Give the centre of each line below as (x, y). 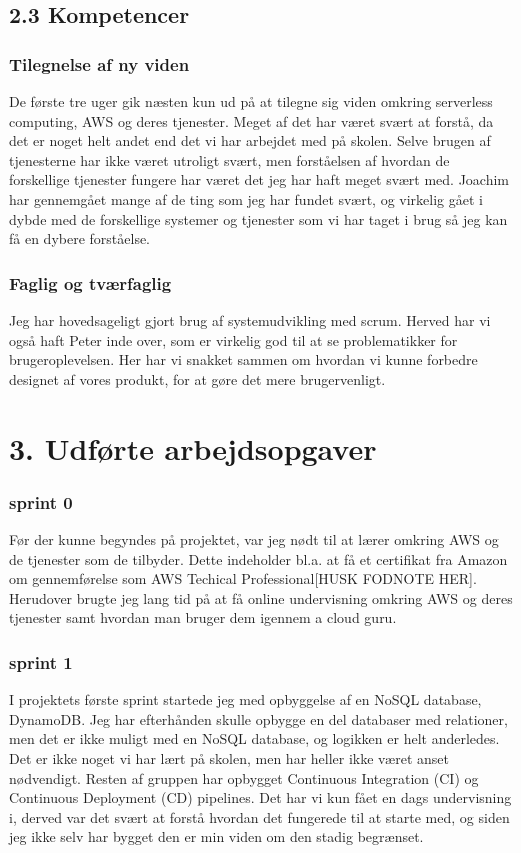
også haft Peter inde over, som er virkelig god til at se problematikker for (233, 339)
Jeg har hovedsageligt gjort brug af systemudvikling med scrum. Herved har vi (250, 319)
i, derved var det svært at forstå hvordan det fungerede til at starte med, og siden (259, 816)
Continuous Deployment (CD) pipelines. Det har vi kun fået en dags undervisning (260, 797)
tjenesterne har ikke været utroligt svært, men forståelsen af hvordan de (229, 159)
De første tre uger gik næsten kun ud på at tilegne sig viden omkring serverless (251, 101)
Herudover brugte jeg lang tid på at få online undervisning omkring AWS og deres (261, 597)
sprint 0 (41, 501)
